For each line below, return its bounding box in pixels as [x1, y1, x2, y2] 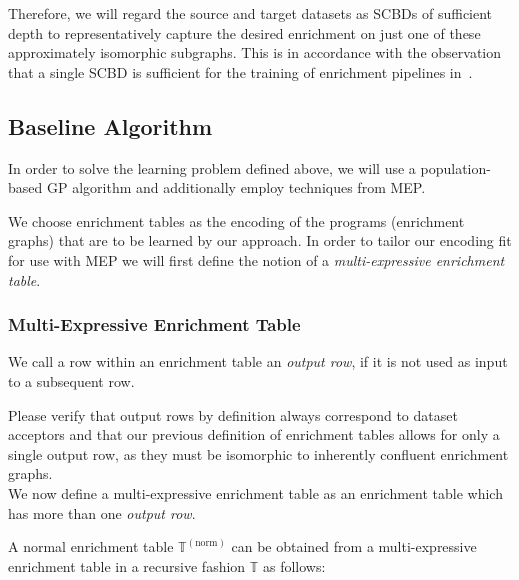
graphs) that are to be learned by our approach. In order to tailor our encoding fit [8, 230, 512, 251]
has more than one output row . [8, 502, 196, 523]
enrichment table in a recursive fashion [8, 555, 246, 576]
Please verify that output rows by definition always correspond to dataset [8, 404, 458, 425]
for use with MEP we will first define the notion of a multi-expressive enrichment [8, 249, 505, 270]
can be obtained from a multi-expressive [231, 536, 477, 557]
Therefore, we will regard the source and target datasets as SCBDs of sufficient [8, 3, 493, 23]
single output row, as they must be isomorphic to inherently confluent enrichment [8, 443, 509, 464]
